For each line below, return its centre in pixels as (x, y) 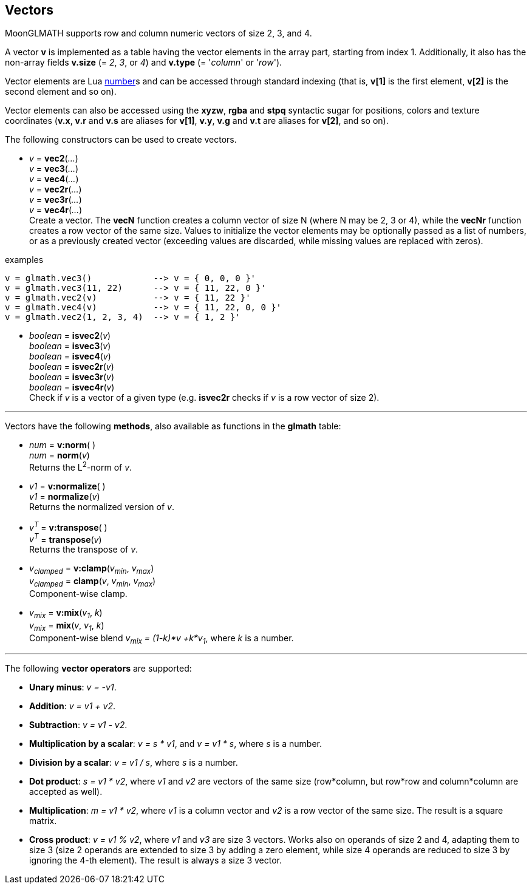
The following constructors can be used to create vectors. (121, 140)
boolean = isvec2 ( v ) (70, 336)
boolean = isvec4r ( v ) (72, 387)
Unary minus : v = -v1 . (73, 687)
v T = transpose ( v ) (66, 538)
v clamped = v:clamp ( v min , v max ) (92, 570)
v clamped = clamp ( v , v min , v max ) (93, 582)
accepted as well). (66, 792)
